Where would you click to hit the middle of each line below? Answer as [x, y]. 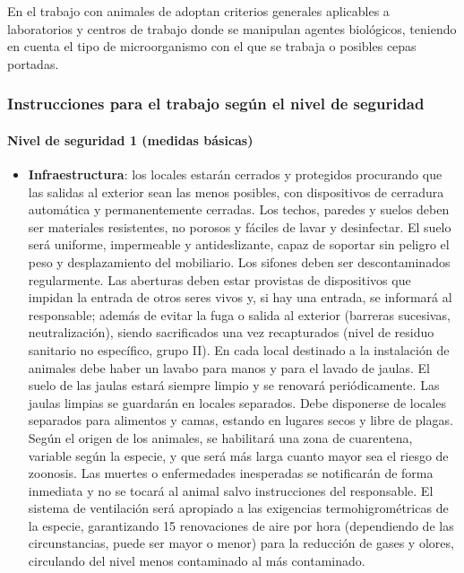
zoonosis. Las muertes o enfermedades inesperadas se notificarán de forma [231, 473]
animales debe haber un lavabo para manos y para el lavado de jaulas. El [229, 367]
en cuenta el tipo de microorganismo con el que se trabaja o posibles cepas [212, 46]
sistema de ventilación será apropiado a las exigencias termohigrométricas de [238, 508]
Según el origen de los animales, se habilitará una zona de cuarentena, [220, 437]
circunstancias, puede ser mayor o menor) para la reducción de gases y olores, [241, 543]
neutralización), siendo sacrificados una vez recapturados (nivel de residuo [231, 332]
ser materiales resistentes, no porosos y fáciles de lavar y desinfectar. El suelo [240, 226]
